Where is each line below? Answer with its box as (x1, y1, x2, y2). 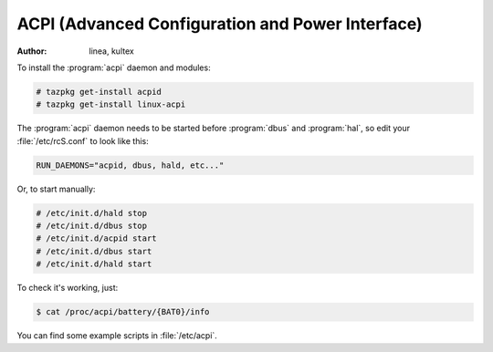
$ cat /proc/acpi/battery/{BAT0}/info (36, 306, 210, 317)
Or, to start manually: (16, 183, 96, 194)
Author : (16, 46, 47, 57)
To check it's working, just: (16, 283, 119, 294)
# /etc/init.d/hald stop (36, 208, 148, 218)
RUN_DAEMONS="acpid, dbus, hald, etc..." (36, 160, 225, 171)
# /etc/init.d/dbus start (36, 246, 152, 256)
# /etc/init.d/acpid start (36, 233, 157, 243)
